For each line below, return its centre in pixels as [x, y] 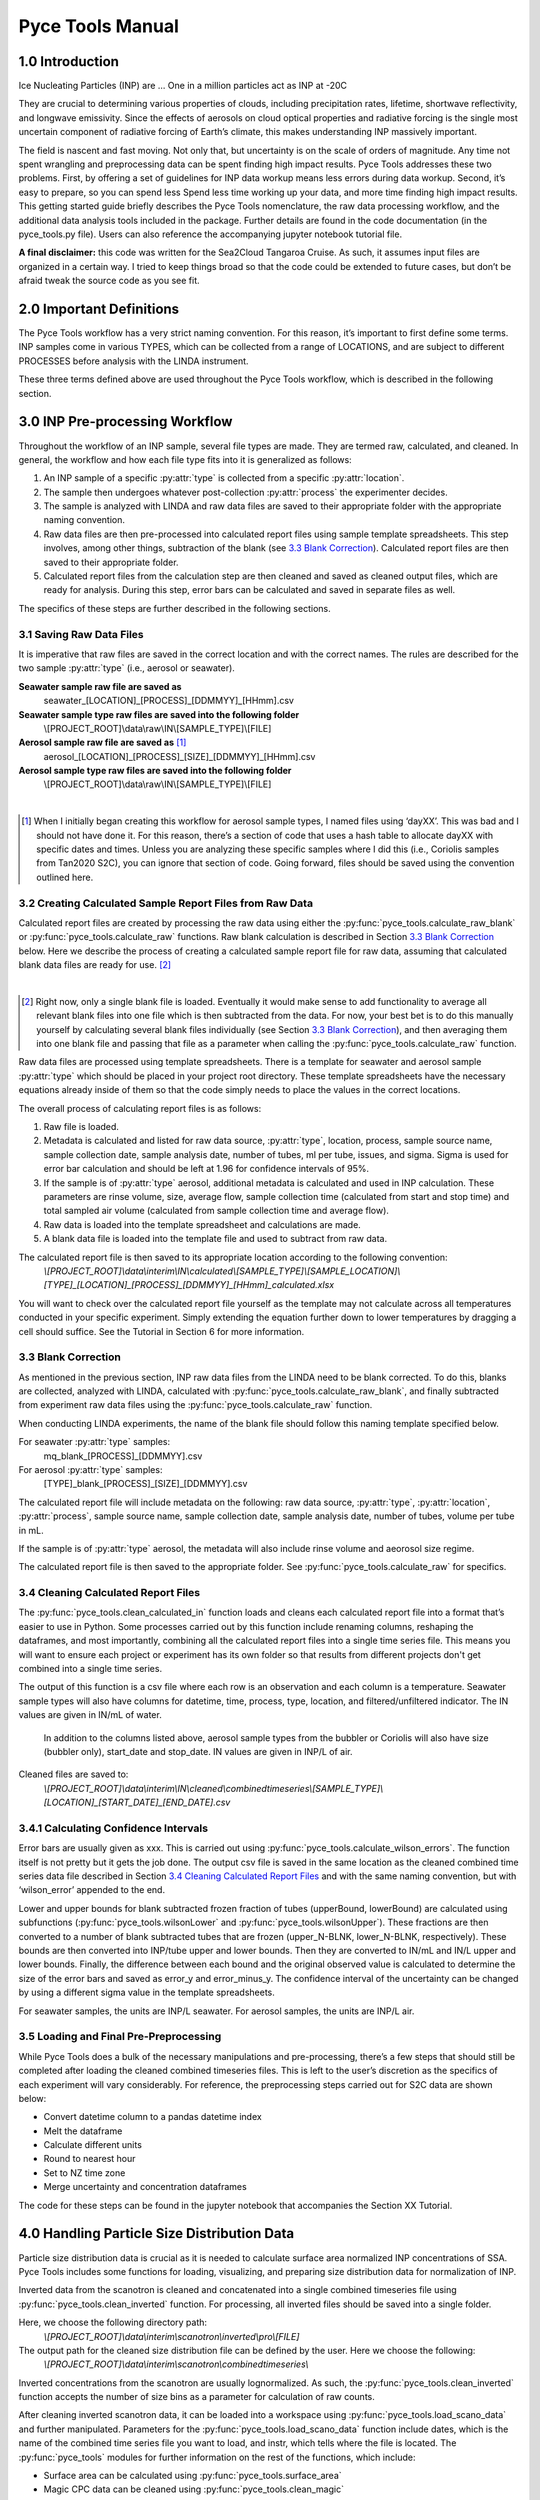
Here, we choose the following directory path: [113, 2322]
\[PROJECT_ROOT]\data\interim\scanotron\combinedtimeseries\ [176, 2364]
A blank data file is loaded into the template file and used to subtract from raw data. [215, 1239]
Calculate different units [92, 2145]
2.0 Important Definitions [99, 308]
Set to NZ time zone [84, 2172]
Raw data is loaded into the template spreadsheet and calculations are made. [202, 1224]
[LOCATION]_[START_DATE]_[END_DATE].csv [137, 1802]
